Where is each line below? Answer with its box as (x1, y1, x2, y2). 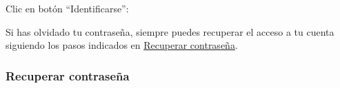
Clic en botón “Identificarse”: (6, 1, 129, 15)
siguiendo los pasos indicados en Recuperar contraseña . (6, 38, 238, 52)
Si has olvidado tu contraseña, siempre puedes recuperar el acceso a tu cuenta (6, 24, 334, 38)
